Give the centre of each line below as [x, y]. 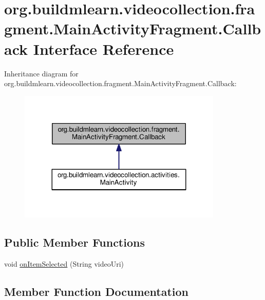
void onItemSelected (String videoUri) [64, 263]
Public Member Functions [74, 242]
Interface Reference [103, 48]
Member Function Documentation [97, 291]
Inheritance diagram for [41, 73]
